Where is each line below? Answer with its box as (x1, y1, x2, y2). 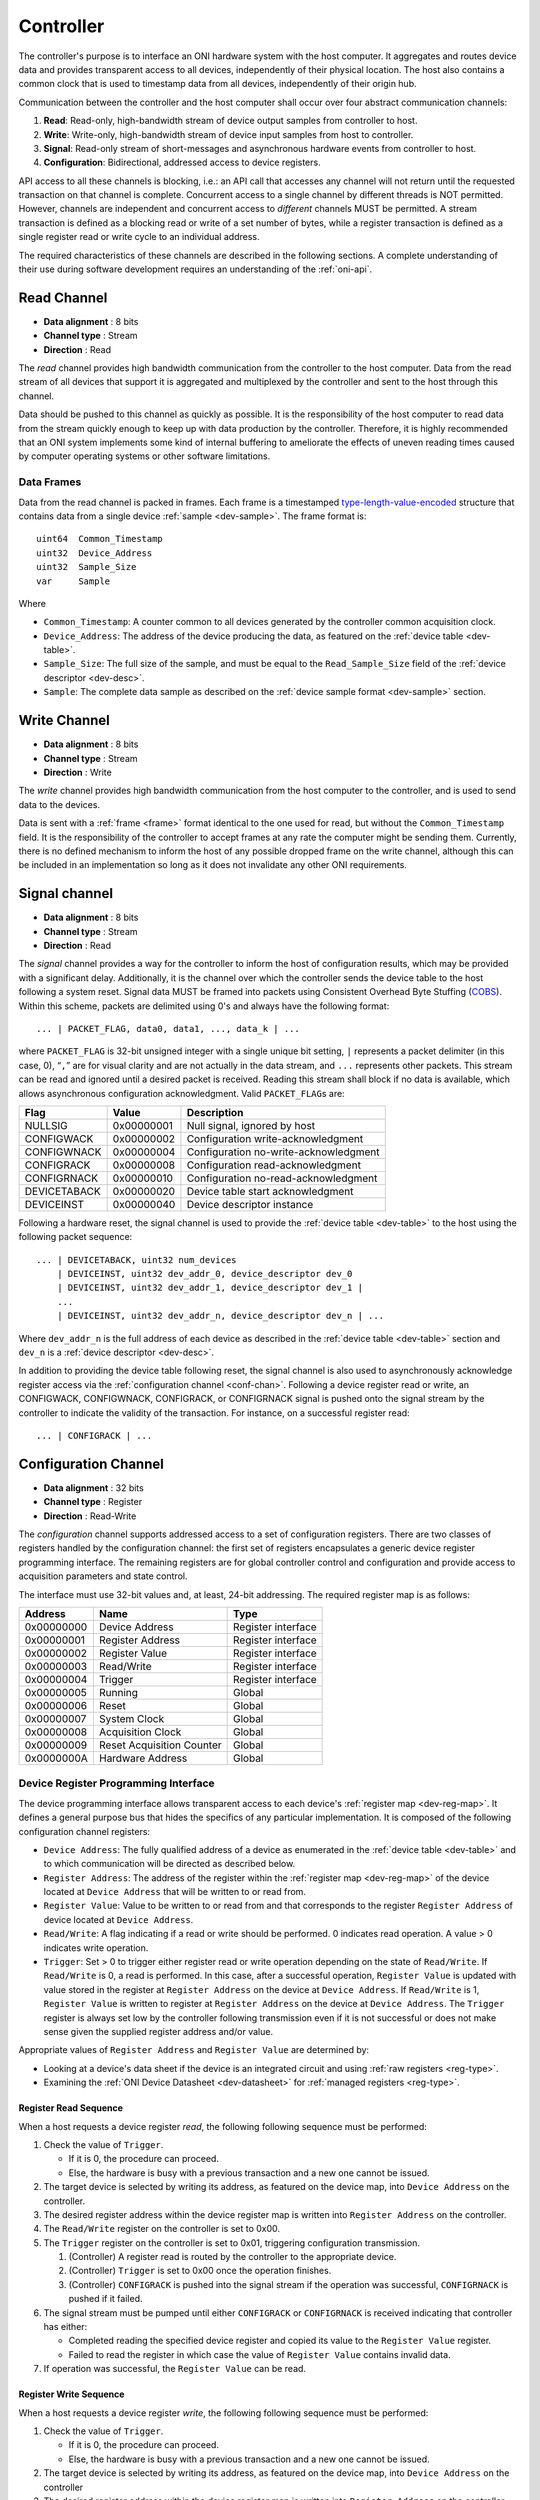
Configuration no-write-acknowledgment (186, 1145, 380, 1159)
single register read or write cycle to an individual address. (18, 231, 260, 243)
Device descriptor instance (186, 1197, 314, 1211)
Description (186, 1105, 244, 1119)
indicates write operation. (43, 1941, 149, 1954)
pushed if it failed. (68, 2293, 143, 2305)
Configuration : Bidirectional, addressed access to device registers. (43, 156, 321, 169)
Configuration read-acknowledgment (186, 1158, 362, 1172)
